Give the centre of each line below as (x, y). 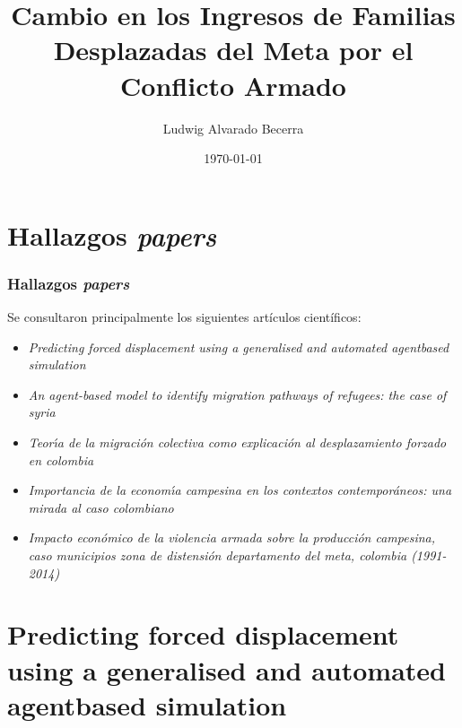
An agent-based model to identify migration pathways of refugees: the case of (237, 394)
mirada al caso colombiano (101, 507)
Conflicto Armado (233, 85)
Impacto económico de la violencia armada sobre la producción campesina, (232, 537)
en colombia (61, 459)
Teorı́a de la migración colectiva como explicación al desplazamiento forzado (237, 442)
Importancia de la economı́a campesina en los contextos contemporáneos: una (240, 490)
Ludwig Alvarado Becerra (233, 128)
